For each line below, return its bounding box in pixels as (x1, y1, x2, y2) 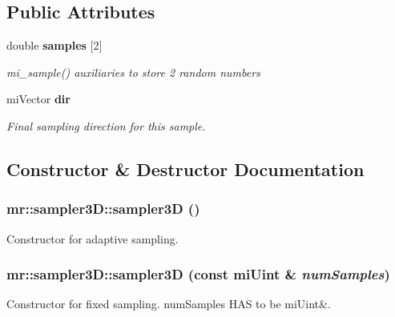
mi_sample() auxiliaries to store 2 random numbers (6, 63, 260, 80)
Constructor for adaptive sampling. (6, 230, 179, 247)
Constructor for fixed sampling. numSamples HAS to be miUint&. (6, 295, 331, 312)
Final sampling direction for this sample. (6, 117, 206, 134)
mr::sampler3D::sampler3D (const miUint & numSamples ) (6, 264, 390, 284)
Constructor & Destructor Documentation (6, 156, 365, 181)
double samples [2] (6, 37, 103, 54)
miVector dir (6, 90, 71, 107)
